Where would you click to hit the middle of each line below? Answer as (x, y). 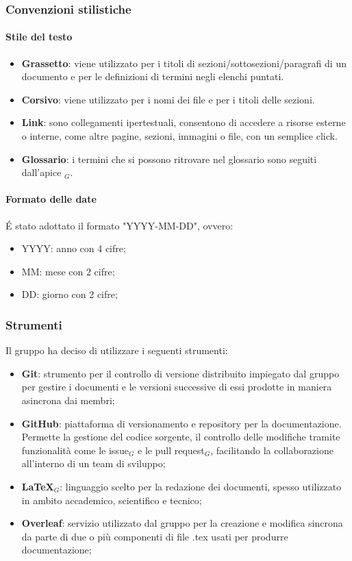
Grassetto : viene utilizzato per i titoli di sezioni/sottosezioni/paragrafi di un (184, 63)
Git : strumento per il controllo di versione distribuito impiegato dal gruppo (180, 373)
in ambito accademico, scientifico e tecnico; (112, 500)
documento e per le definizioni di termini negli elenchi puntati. (153, 76)
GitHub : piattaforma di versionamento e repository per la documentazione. (181, 423)
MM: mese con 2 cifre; (68, 271)
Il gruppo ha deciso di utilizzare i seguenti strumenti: (117, 350)
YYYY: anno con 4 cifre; (74, 248)
